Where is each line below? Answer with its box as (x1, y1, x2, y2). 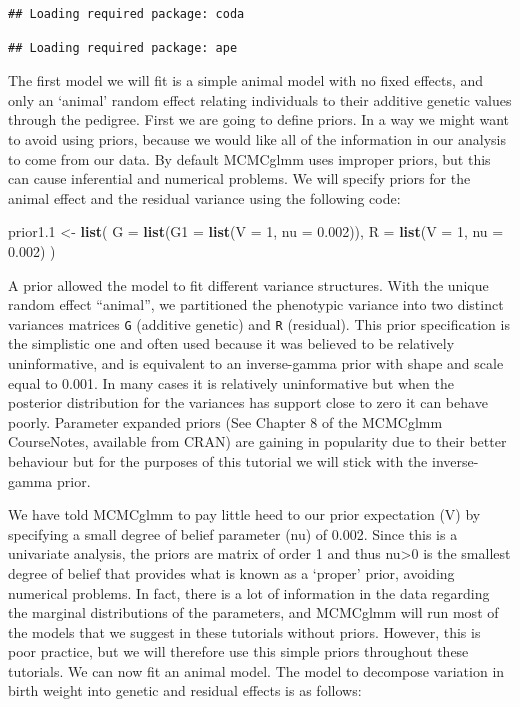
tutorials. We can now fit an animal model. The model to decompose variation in (8, 660, 505, 681)
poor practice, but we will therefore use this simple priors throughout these (8, 641, 469, 662)
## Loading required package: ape (8, 40, 238, 55)
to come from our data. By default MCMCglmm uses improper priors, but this (8, 148, 491, 169)
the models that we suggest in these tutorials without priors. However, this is (8, 621, 481, 642)
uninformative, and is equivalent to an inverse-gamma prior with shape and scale (8, 352, 504, 373)
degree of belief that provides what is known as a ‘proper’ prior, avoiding (8, 562, 455, 583)
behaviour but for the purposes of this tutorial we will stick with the (8, 450, 428, 471)
